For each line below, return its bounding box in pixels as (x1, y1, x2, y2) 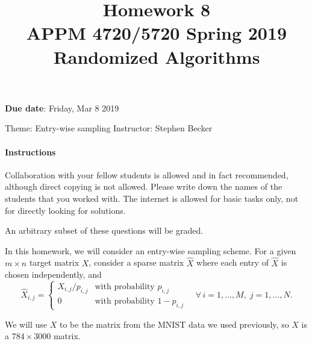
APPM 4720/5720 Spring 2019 (26, 20, 287, 45)
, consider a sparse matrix (89, 256, 184, 269)
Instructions (5, 145, 56, 158)
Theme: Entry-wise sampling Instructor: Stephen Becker (5, 122, 213, 134)
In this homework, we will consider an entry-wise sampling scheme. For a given (5, 244, 296, 257)
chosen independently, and (5, 268, 102, 281)
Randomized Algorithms (53, 44, 260, 69)
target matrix (29, 256, 80, 269)
